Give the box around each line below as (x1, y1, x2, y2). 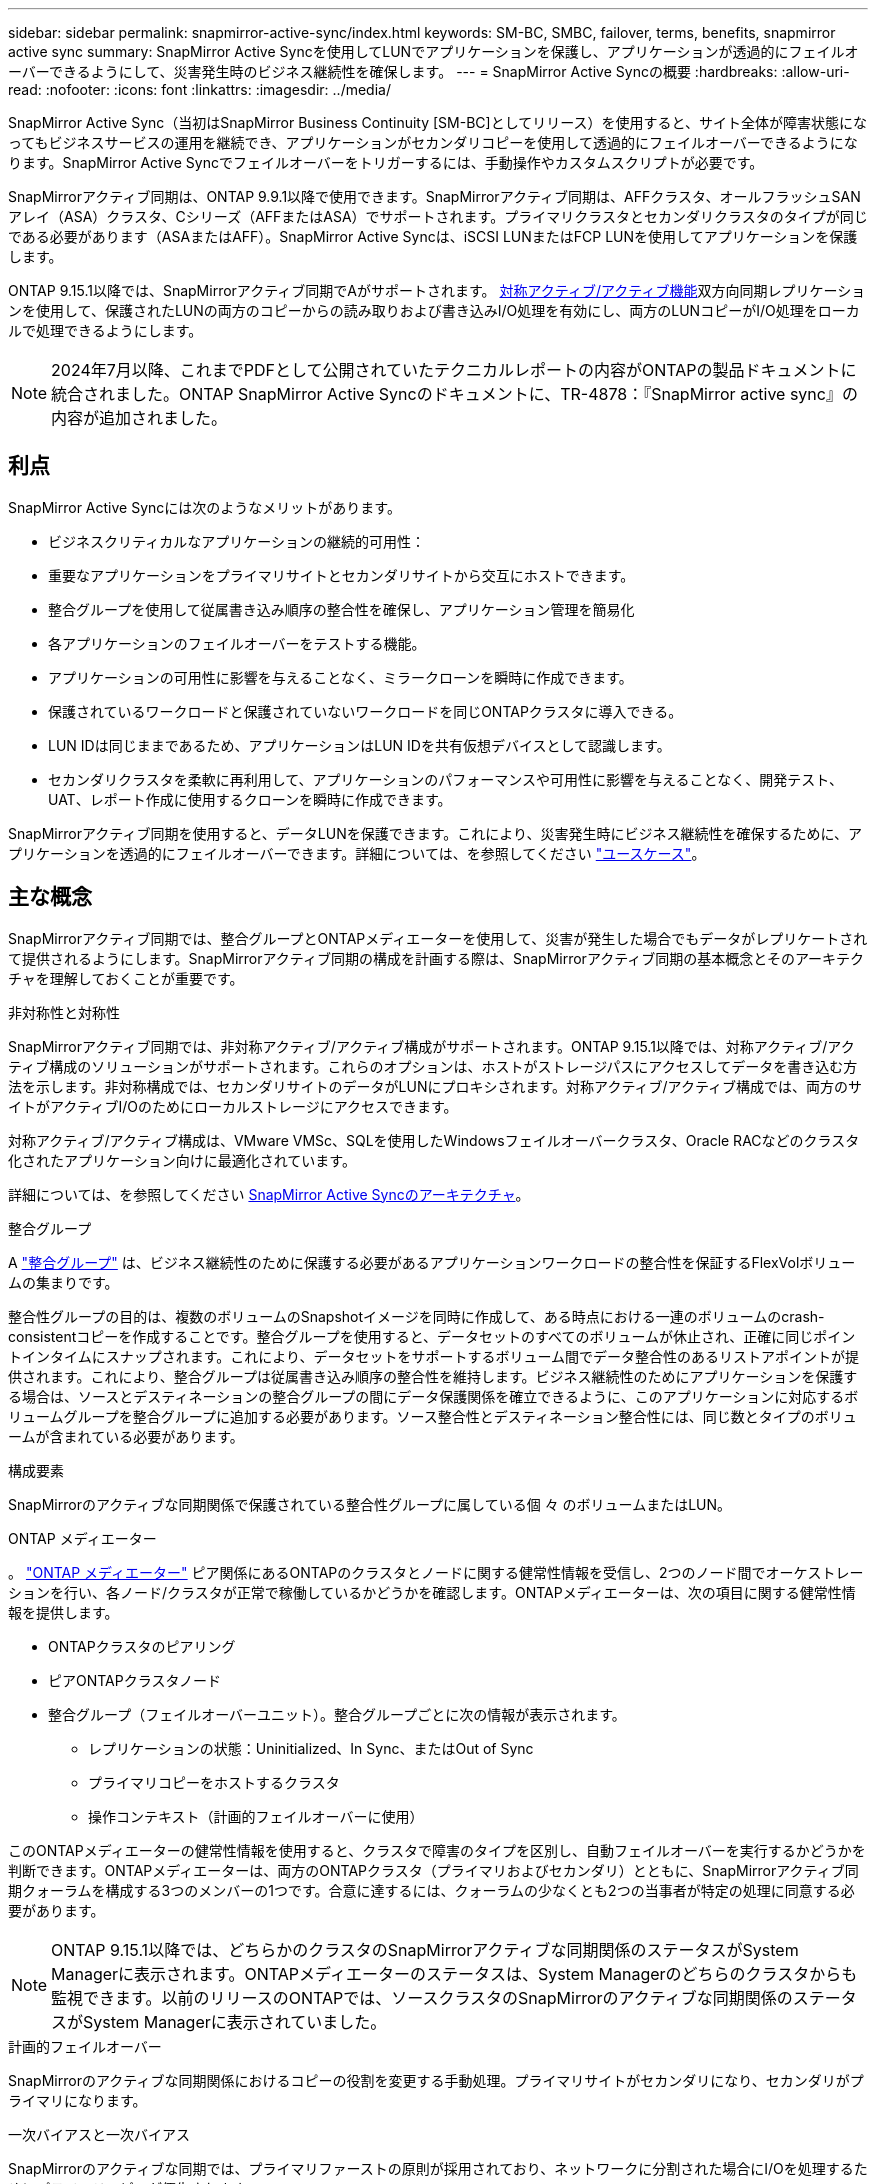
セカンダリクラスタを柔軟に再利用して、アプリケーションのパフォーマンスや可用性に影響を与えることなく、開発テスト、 (48, 770, 843, 788)
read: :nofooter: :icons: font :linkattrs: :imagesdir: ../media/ (8, 81, 391, 98)
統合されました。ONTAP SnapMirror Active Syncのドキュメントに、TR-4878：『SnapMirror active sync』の (51, 384, 858, 404)
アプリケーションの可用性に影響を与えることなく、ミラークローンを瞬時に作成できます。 (48, 668, 633, 686)
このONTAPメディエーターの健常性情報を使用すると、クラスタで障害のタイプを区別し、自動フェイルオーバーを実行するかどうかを (8, 1841, 866, 1859)
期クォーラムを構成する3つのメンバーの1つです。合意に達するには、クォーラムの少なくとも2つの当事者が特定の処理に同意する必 (8, 1881, 855, 1899)
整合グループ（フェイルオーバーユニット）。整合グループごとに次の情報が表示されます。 (48, 1705, 626, 1723)
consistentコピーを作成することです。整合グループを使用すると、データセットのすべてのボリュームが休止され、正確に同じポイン (8, 1327, 856, 1345)
